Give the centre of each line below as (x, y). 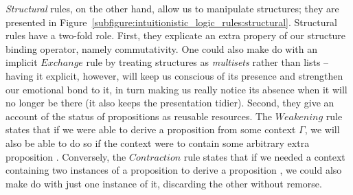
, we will (322, 129)
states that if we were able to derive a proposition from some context (151, 129)
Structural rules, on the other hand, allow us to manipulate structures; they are (172, 8)
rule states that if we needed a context (264, 156)
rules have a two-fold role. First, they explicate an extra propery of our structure (176, 35)
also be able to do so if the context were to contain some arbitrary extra (158, 142)
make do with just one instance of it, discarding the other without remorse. (164, 183)
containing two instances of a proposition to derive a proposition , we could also (174, 170)
